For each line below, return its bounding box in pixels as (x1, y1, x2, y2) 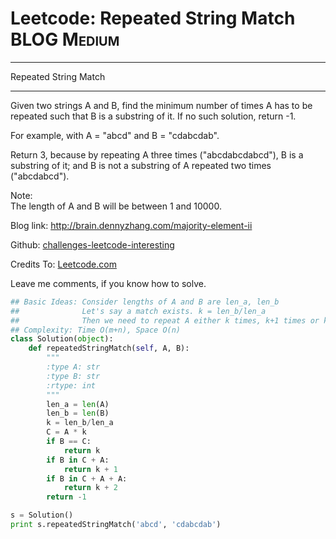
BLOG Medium (10, 28, 120, 51)
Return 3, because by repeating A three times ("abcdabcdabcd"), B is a (10, 148, 304, 161)
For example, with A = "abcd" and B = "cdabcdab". (10, 129, 220, 141)
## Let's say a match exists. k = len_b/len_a (10, 306, 267, 316)
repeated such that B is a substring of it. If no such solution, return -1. (10, 110, 297, 122)
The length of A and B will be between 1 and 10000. (10, 200, 222, 212)
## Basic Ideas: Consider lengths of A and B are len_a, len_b (10, 297, 280, 307)
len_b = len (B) (46, 408, 110, 419)
